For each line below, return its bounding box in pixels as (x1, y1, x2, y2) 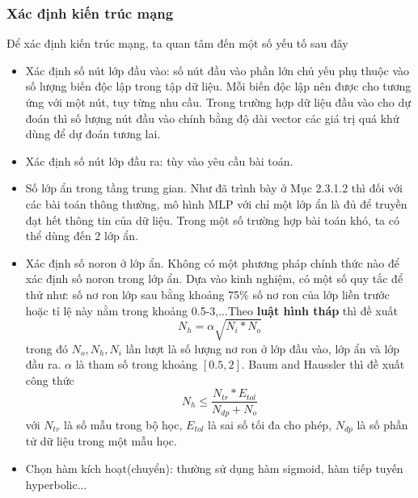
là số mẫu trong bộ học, (64, 416, 183, 433)
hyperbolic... (25, 475, 87, 492)
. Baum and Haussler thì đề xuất (241, 356, 405, 373)
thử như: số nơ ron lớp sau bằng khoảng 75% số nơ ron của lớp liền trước (25, 285, 390, 302)
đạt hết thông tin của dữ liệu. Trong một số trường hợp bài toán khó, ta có (25, 211, 399, 228)
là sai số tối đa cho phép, (208, 416, 332, 433)
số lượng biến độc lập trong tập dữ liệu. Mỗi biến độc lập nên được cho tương (25, 78, 412, 95)
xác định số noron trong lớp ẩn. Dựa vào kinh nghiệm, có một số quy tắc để (25, 270, 403, 287)
